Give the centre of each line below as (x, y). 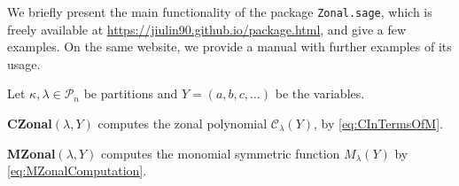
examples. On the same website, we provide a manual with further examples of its (229, 46)
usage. (24, 63)
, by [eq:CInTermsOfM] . (378, 124)
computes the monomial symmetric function (221, 153)
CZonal (30, 124)
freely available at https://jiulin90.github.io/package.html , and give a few (207, 29)
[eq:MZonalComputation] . (77, 170)
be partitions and (131, 93)
